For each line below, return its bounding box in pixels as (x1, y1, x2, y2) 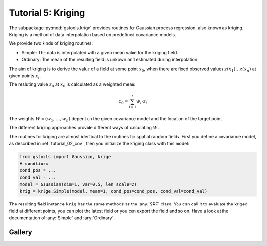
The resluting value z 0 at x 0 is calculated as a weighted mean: (9, 82, 136, 89)
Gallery (9, 228, 32, 236)
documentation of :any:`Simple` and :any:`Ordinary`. (9, 215, 115, 221)
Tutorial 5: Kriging (9, 7, 85, 18)
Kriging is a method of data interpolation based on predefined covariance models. (9, 31, 176, 37)
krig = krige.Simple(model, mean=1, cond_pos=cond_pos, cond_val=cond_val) (19, 188, 208, 194)
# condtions (19, 161, 49, 166)
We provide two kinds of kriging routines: (9, 41, 93, 46)
